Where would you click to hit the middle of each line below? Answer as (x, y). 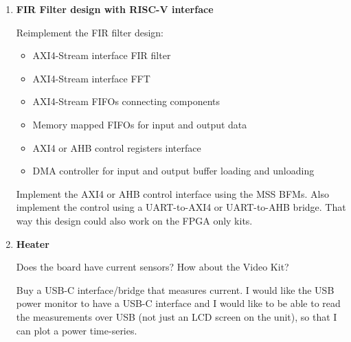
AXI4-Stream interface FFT (91, 78)
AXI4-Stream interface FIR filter (102, 55)
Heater (33, 243)
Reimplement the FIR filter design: (90, 32)
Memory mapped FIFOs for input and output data (140, 124)
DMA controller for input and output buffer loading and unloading (173, 171)
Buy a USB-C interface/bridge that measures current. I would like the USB (175, 289)
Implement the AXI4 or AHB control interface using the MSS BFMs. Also (172, 193)
